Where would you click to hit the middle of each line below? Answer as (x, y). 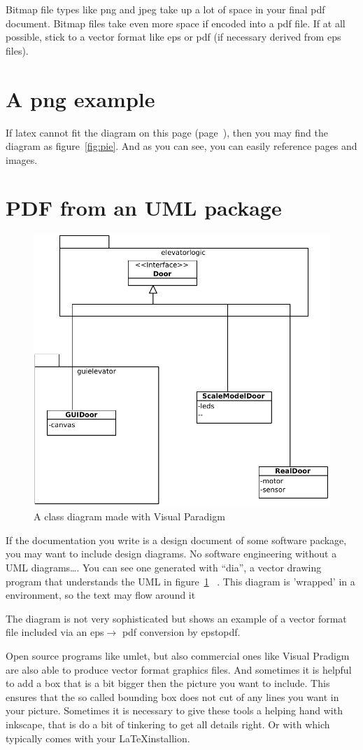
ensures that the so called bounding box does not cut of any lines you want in (172, 696)
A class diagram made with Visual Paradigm (129, 516)
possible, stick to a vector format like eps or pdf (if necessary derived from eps (173, 37)
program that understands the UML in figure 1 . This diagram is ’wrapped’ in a (180, 581)
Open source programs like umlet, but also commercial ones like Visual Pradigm (178, 655)
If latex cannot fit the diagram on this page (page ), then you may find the (167, 132)
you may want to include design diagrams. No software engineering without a (171, 554)
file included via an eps (55, 632)
